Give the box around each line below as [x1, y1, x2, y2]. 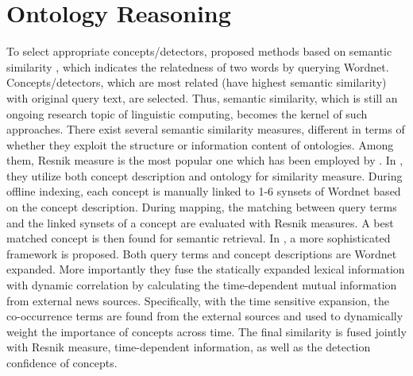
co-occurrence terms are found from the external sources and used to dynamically [6, 308, 403, 324]
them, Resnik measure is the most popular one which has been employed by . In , [6, 152, 403, 169]
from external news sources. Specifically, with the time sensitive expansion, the [6, 292, 390, 308]
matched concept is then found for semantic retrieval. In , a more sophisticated [6, 230, 391, 246]
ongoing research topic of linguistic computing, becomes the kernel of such [6, 105, 368, 122]
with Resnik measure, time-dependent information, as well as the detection [6, 339, 371, 355]
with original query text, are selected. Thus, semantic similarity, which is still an [6, 89, 398, 106]
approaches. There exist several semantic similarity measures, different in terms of [6, 121, 405, 138]
